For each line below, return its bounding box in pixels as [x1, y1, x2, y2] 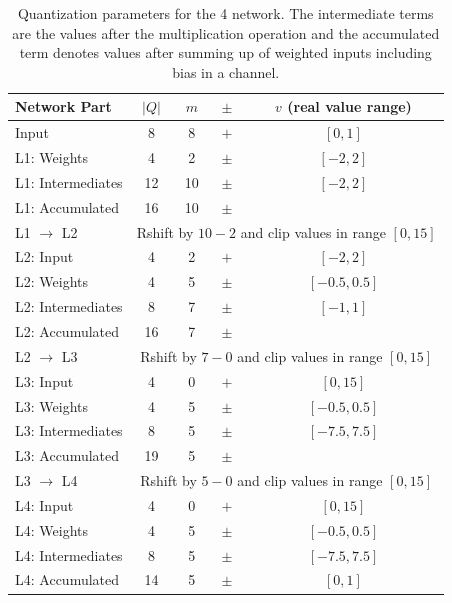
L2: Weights [15, 271, 88, 292]
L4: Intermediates [15, 544, 123, 565]
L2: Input [15, 246, 74, 267]
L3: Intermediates [15, 420, 123, 441]
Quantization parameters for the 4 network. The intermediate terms [17, 3, 434, 23]
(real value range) [287, 96, 412, 117]
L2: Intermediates [15, 296, 123, 317]
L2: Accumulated [15, 320, 120, 341]
